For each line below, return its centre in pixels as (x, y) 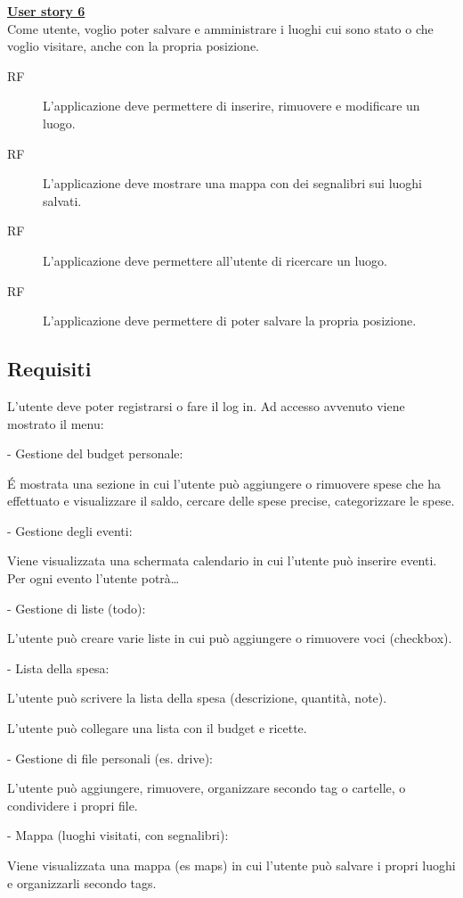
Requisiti (49, 369)
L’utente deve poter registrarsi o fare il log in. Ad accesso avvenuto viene (206, 405)
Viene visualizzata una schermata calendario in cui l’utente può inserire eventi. (222, 560)
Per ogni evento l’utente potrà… (93, 578)
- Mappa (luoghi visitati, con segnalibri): (118, 835)
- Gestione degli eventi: (70, 530)
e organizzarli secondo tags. (82, 882)
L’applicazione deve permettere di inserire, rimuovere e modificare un (231, 106)
